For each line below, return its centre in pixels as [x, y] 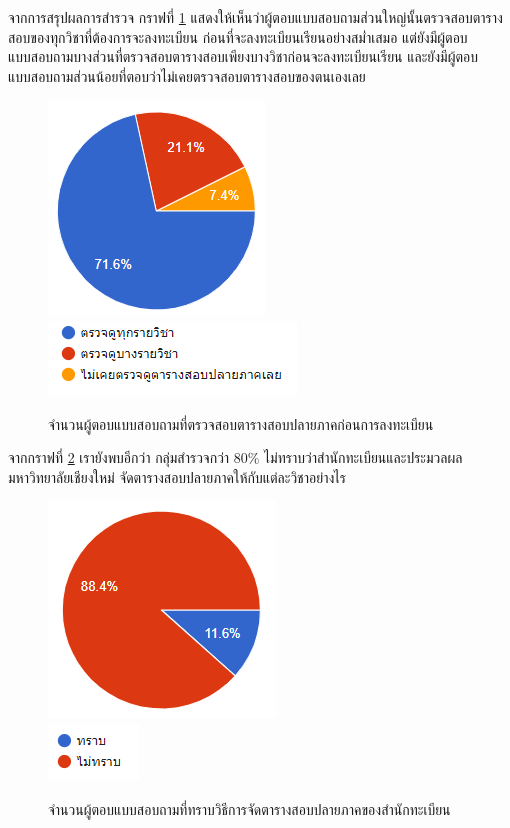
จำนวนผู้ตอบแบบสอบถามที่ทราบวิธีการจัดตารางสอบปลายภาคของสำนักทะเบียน [249, 808]
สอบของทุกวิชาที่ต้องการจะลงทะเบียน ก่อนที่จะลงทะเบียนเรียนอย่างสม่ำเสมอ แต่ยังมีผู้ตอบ [238, 36]
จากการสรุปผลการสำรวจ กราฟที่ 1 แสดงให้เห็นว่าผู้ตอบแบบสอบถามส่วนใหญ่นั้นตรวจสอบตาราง [255, 17]
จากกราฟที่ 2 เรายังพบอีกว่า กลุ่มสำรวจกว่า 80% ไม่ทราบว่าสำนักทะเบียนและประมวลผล [235, 457]
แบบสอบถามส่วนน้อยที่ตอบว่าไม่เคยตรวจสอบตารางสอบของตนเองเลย [187, 75]
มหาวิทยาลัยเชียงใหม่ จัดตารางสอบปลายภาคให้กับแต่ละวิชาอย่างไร [177, 476]
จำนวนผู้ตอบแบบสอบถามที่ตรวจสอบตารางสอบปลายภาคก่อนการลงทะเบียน [241, 423]
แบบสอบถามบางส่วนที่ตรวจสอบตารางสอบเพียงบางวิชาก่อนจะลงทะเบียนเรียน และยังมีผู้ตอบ [243, 56]
